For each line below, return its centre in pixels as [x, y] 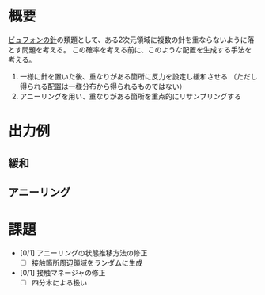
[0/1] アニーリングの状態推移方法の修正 [83, 253]
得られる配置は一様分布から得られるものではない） [103, 86]
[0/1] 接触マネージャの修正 [62, 272]
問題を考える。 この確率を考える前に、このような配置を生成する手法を [137, 49]
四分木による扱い [59, 282]
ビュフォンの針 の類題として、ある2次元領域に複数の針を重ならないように [128, 40]
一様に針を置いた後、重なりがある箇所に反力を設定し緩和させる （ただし [138, 76]
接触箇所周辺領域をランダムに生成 [87, 262]
